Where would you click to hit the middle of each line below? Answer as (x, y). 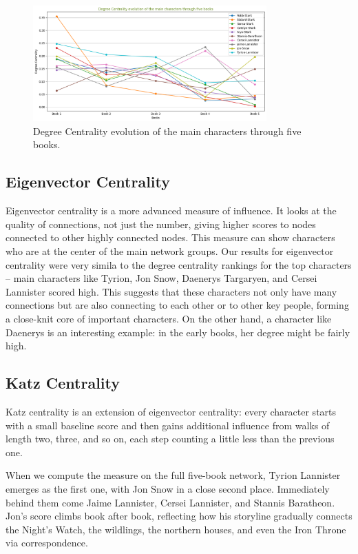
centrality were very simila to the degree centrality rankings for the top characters (179, 264)
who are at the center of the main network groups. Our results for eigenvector (170, 251)
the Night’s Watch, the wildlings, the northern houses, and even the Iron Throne (176, 529)
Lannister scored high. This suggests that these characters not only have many (171, 291)
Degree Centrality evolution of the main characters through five (167, 131)
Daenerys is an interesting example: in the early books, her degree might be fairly (178, 332)
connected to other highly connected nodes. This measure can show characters (170, 237)
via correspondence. (47, 543)
